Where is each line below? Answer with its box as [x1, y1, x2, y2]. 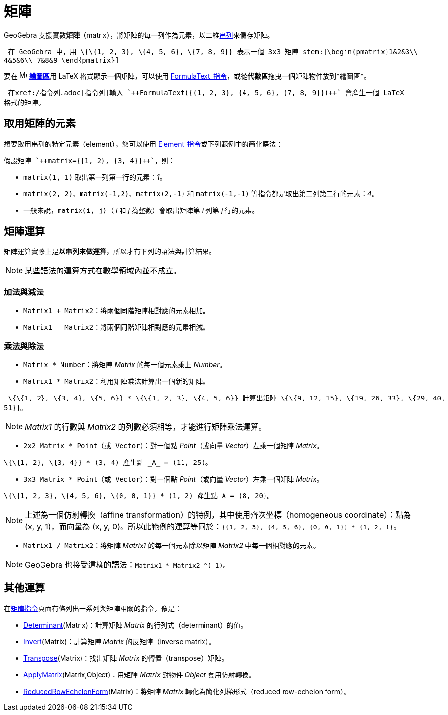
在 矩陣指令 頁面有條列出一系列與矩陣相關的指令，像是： [4, 604, 182, 612]
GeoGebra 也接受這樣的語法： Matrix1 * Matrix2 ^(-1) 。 [25, 559, 231, 569]
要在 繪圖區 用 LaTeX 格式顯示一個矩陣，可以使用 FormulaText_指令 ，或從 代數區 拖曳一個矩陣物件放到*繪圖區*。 [4, 71, 370, 80]
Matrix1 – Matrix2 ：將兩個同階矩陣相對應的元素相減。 [23, 323, 210, 332]
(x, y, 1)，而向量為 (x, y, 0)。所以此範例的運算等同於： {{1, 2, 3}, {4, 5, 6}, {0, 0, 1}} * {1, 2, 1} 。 [25, 521, 402, 531]
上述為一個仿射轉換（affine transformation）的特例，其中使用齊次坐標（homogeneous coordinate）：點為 [25, 509, 411, 520]
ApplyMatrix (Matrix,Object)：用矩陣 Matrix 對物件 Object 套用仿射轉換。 [23, 670, 256, 679]
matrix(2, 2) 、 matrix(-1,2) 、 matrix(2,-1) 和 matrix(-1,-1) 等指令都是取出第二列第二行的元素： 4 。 [23, 189, 379, 198]
